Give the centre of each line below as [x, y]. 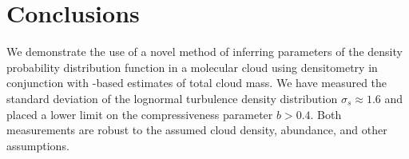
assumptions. [38, 145]
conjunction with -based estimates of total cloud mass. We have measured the [197, 83]
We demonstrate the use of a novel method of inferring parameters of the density [204, 52]
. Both [326, 114]
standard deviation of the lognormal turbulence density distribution [172, 98]
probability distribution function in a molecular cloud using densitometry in [192, 67]
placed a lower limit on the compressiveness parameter [140, 114]
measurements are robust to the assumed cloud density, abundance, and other [197, 130]
